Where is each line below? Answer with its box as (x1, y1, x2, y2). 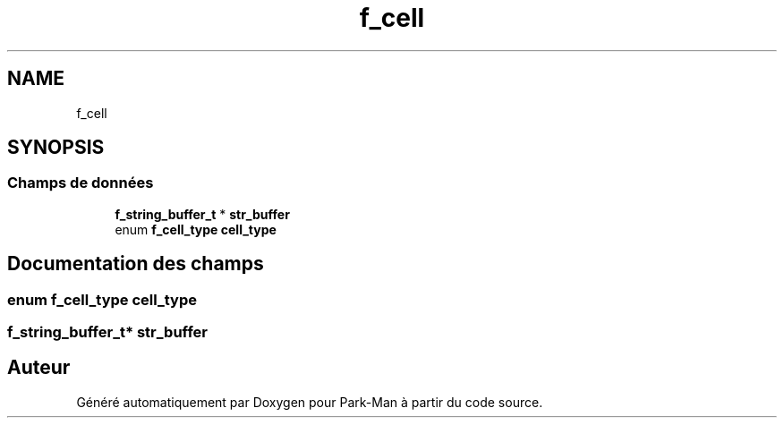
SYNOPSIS (7, 136, 105, 159)
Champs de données (7, 174, 154, 192)
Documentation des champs (7, 252, 264, 276)
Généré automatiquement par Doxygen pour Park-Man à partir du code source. (76, 394, 543, 410)
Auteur (7, 356, 71, 379)
